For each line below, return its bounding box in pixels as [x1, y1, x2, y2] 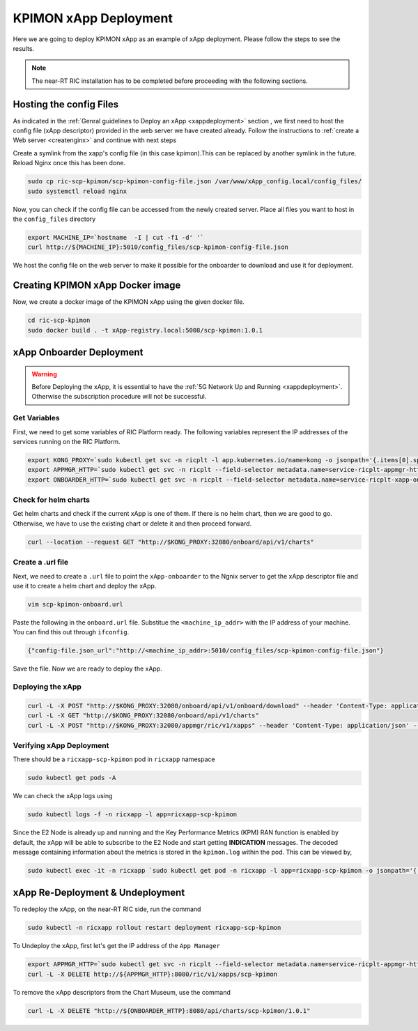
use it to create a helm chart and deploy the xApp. [13, 581, 157, 590]
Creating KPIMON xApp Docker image [13, 280, 181, 291]
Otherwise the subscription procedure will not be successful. [31, 392, 207, 401]
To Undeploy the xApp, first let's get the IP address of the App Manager [13, 942, 221, 950]
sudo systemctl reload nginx [27, 187, 127, 195]
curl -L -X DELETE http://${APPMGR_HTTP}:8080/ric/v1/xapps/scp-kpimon [27, 970, 278, 978]
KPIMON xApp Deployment [13, 10, 173, 26]
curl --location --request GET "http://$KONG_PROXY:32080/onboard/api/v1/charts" [27, 537, 315, 546]
